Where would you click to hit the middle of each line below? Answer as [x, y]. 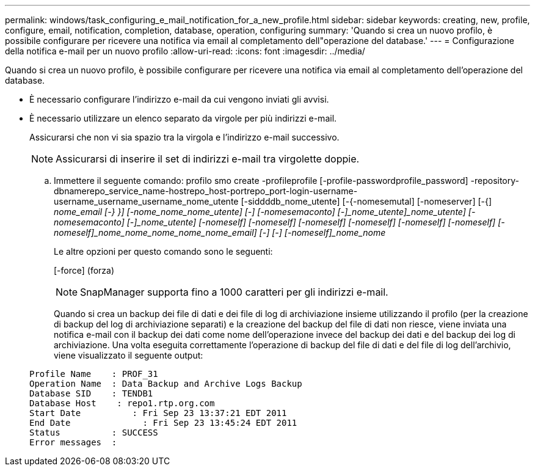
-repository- [495, 181]
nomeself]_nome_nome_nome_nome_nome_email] [155, 232]
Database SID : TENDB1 [91, 393]
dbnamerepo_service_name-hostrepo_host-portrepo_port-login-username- [206, 191]
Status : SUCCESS [94, 433]
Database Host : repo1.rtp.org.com [122, 403]
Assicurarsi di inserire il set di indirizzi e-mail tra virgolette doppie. [208, 159]
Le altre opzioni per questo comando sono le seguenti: [163, 251]
